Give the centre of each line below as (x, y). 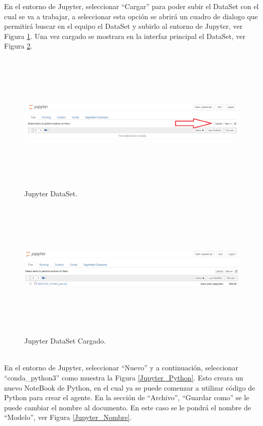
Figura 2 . (18, 46)
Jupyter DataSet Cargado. (65, 341)
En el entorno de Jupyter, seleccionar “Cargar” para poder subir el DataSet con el (131, 6)
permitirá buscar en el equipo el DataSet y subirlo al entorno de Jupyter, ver (123, 26)
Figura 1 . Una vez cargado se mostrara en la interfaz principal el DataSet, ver (125, 36)
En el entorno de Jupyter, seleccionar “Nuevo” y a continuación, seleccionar (121, 368)
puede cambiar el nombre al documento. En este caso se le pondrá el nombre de (128, 407)
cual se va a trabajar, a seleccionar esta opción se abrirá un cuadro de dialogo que (131, 16)
